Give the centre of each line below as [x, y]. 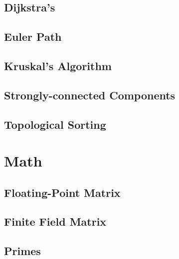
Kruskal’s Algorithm [58, 65]
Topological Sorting [55, 124]
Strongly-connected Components [90, 95]
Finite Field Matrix [55, 221]
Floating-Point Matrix [62, 192]
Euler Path [33, 37]
